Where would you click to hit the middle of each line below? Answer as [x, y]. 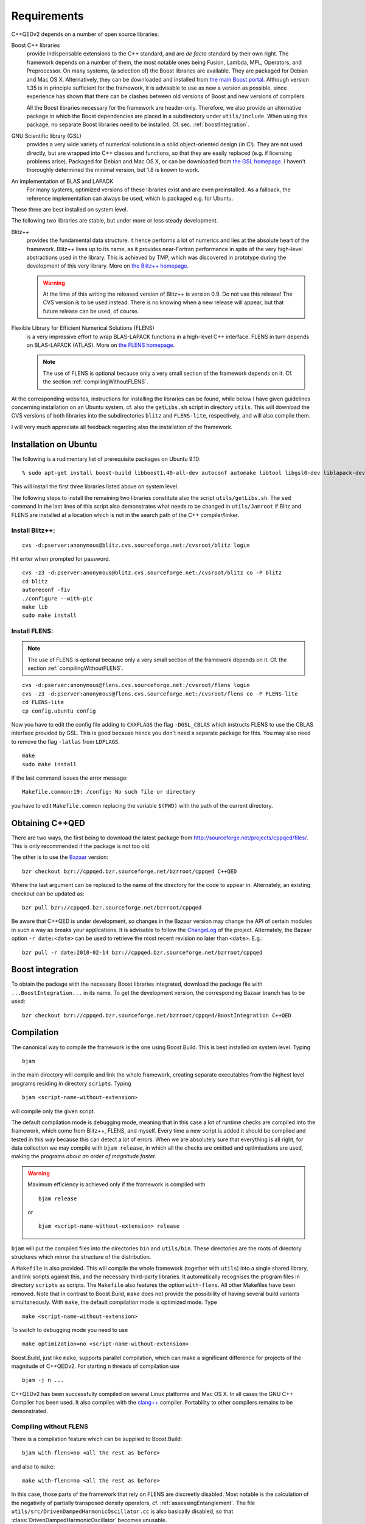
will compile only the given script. [53, 1111]
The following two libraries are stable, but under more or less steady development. [115, 221]
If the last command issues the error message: [69, 778]
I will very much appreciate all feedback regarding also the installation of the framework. [122, 427]
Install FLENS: [32, 631]
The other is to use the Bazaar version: [60, 857]
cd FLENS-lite [43, 702]
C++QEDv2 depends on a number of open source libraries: [85, 34]
